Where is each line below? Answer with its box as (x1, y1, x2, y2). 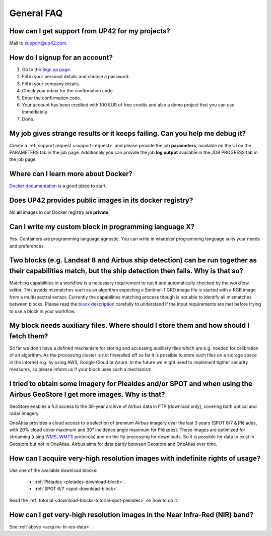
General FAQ (9, 8, 63, 19)
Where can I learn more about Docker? (9, 169, 133, 178)
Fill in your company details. (22, 81, 80, 87)
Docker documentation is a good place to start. (9, 183, 107, 189)
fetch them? (9, 332, 48, 340)
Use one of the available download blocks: (9, 467, 98, 473)
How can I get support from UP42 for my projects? (9, 27, 171, 35)
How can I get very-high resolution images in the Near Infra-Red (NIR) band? (9, 510, 254, 519)
